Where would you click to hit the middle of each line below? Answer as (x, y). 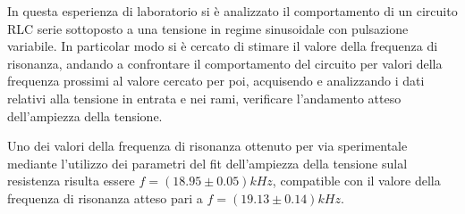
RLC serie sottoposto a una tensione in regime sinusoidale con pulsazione (208, 28)
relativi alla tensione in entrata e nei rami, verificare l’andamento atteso (204, 98)
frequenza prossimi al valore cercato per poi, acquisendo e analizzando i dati (216, 81)
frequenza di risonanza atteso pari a (105, 198)
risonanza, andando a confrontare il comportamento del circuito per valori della (225, 63)
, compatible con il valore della (356, 181)
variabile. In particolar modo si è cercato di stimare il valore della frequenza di (223, 46)
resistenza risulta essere (71, 181)
